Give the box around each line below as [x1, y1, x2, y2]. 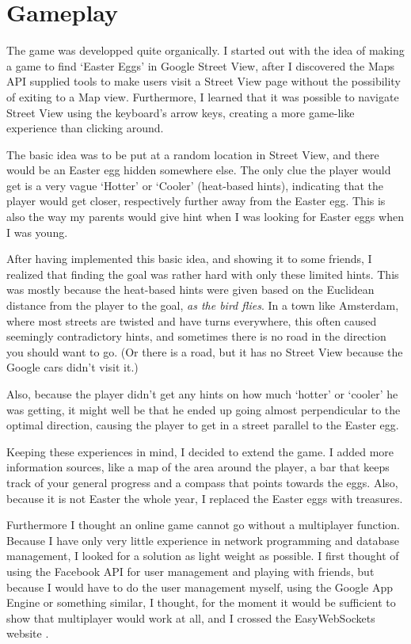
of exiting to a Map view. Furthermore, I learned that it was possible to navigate [6, 88, 399, 105]
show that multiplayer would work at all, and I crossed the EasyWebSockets [6, 609, 375, 626]
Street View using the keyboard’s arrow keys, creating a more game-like [6, 104, 355, 120]
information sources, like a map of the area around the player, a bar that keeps [6, 459, 390, 475]
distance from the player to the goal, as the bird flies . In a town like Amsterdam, [6, 297, 399, 314]
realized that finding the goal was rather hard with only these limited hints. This [6, 265, 399, 282]
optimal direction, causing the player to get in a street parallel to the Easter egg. [6, 417, 399, 433]
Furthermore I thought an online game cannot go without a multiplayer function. [6, 516, 401, 533]
